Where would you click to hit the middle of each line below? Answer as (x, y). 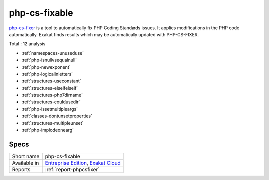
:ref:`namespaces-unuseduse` (53, 53)
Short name (26, 156)
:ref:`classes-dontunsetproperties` (57, 116)
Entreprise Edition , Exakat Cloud (83, 163)
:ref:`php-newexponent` (46, 67)
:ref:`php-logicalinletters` (47, 74)
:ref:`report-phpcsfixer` (72, 169)
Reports (21, 169)
